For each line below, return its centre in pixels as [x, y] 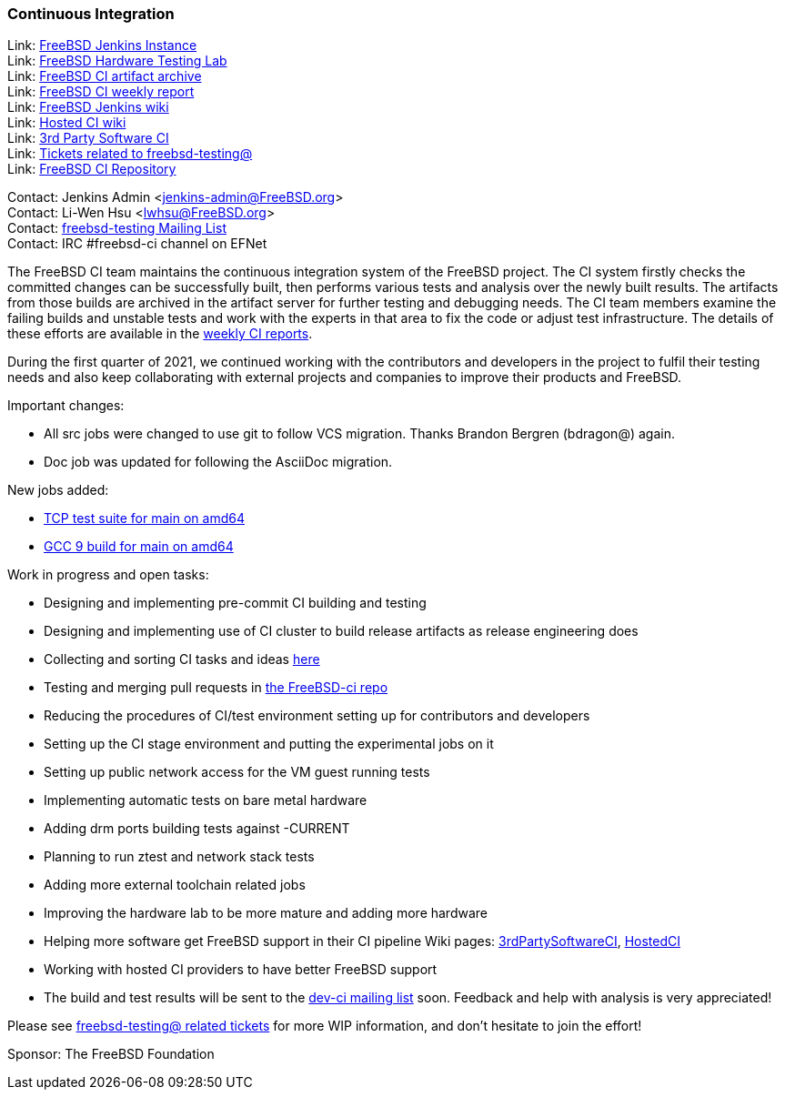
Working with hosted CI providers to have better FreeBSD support [241, 970]
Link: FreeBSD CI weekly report [101, 92]
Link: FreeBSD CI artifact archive [105, 76]
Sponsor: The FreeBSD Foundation [111, 1054]
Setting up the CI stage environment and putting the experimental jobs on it [269, 744]
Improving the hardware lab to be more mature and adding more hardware [266, 913]
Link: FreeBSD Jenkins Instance [102, 45]
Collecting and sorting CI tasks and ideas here [182, 659]
